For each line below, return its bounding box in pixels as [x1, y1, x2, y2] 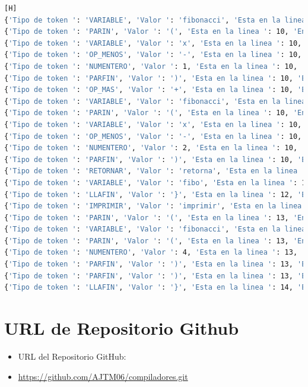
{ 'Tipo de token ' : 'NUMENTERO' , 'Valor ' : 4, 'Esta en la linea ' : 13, [4, 248, 298, 257]
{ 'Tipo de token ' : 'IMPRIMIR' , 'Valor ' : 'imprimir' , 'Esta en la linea [4, 202, 302, 211]
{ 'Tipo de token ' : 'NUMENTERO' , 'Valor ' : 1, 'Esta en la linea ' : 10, [4, 62, 298, 71]
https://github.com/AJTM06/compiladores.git [18, 370, 188, 382]
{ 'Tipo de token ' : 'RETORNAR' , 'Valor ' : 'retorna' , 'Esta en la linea [4, 167, 298, 176]
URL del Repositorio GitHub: [18, 350, 126, 362]
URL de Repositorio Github [4, 316, 239, 340]
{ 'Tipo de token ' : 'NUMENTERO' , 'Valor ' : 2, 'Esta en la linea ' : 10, [4, 144, 298, 153]
